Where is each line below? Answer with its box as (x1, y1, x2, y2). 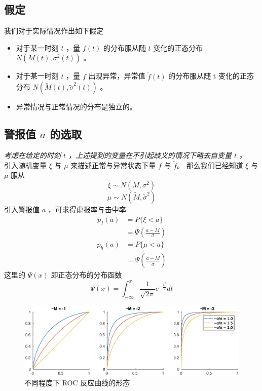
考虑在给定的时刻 (4, 150, 61, 160)
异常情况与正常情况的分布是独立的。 (16, 101, 137, 112)
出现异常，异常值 (88, 70, 145, 81)
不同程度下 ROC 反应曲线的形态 (24, 377, 130, 388)
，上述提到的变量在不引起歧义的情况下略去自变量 (68, 150, 232, 160)
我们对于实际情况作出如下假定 (4, 25, 103, 36)
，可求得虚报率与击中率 (48, 204, 126, 214)
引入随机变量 (4, 160, 47, 170)
